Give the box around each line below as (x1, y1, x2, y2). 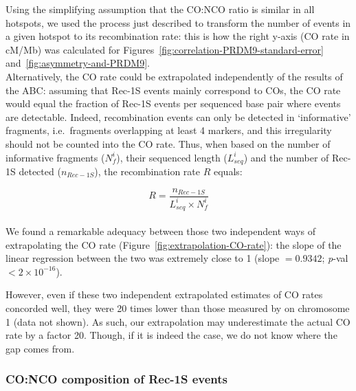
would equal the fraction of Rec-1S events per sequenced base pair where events (5, 96, 341, 111)
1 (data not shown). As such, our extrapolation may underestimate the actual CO (5, 314, 351, 328)
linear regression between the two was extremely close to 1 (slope (5, 251, 280, 265)
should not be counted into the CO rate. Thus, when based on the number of (5, 136, 331, 150)
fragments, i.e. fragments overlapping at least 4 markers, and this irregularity (5, 123, 332, 137)
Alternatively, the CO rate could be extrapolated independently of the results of (5, 69, 343, 83)
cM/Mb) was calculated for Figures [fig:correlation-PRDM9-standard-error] (5, 42, 324, 56)
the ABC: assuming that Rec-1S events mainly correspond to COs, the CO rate (5, 82, 341, 97)
